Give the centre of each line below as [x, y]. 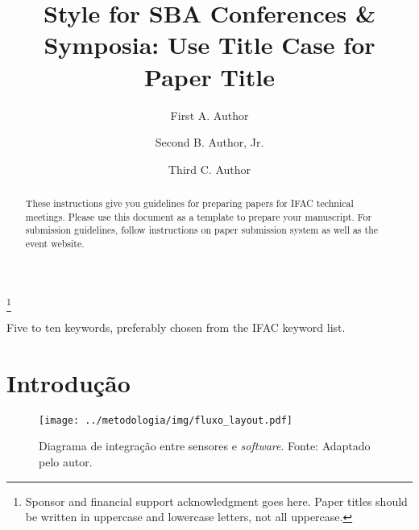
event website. [55, 244]
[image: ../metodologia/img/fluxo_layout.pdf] [166, 420]
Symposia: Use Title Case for [209, 45]
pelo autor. [66, 462]
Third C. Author [209, 169]
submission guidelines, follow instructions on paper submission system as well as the [202, 230]
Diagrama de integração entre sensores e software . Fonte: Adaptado [205, 446]
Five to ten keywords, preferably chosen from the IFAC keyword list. [176, 327]
